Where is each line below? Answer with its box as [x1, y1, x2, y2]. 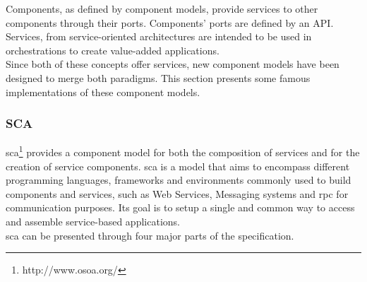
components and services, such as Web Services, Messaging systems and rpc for [6, 186, 349, 201]
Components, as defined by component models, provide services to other [6, 1, 318, 16]
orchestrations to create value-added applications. [6, 42, 219, 57]
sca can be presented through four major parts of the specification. [6, 228, 294, 242]
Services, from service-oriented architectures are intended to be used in [6, 29, 312, 44]
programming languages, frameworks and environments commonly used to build [6, 172, 351, 187]
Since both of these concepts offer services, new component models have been [6, 57, 339, 71]
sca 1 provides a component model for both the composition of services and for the [6, 143, 360, 160]
